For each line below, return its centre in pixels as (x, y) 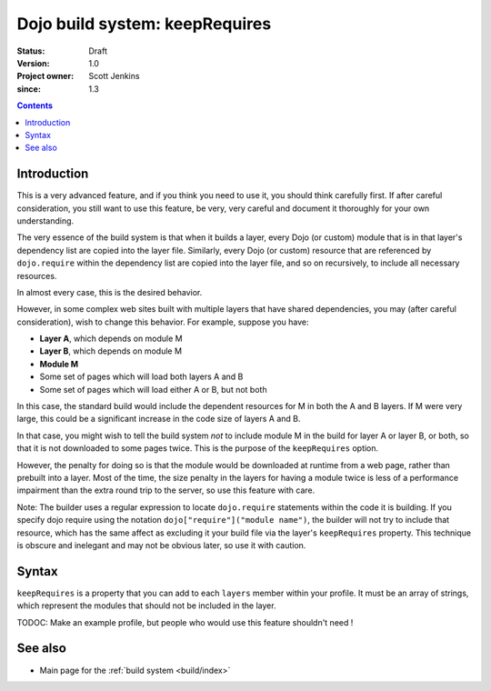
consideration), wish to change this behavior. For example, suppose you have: (163, 322)
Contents (35, 105)
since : (29, 89)
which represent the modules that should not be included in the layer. (146, 606)
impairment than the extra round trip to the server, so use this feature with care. (166, 490)
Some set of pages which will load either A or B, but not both (153, 389)
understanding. (45, 220)
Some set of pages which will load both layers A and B (141, 376)
